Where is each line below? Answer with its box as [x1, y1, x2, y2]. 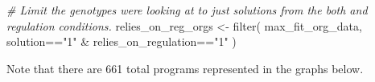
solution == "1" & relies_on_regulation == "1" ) [6, 33, 237, 50]
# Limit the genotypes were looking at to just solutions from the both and [6, 2, 368, 18]
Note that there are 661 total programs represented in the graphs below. [6, 59, 364, 76]
